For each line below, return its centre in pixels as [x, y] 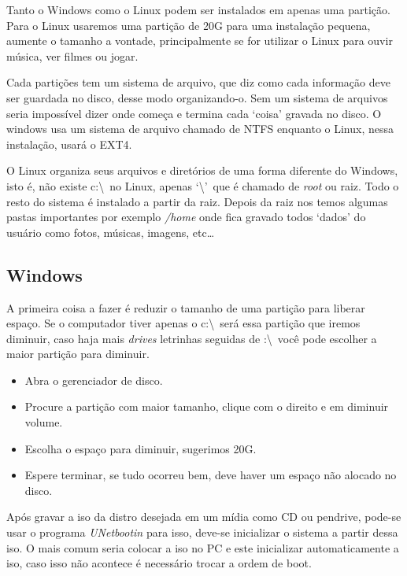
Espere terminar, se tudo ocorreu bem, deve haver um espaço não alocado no [211, 475]
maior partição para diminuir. [78, 354]
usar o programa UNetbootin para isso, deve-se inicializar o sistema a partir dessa [202, 532]
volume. [44, 422]
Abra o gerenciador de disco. [94, 380]
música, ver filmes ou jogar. [72, 55]
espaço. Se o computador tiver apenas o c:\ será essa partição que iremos [183, 323]
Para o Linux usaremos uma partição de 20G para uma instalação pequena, [189, 25]
